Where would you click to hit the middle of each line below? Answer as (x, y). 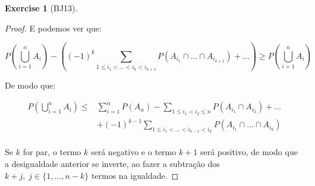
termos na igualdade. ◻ (135, 175)
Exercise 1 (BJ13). (41, 8)
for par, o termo (52, 152)
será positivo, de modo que (249, 152)
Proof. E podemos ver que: (53, 28)
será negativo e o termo (133, 152)
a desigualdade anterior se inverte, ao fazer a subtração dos (112, 163)
